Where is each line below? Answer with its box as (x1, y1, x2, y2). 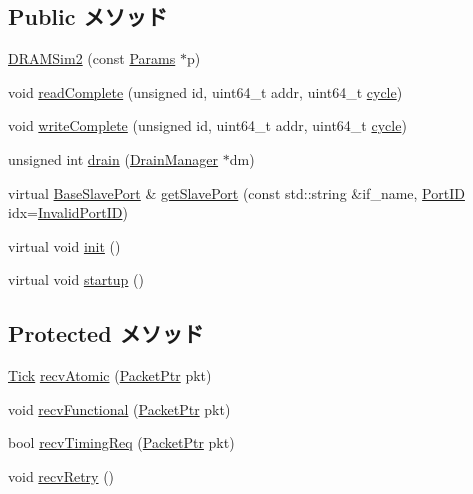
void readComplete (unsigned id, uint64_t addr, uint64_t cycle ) (8, 81, 403, 102)
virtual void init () (8, 235, 121, 256)
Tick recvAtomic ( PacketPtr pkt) (8, 365, 212, 386)
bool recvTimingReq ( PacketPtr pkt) (8, 432, 235, 453)
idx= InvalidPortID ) (8, 202, 128, 223)
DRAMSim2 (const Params (8, 48, 176, 69)
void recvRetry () (8, 465, 115, 486)
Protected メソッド (8, 318, 204, 349)
